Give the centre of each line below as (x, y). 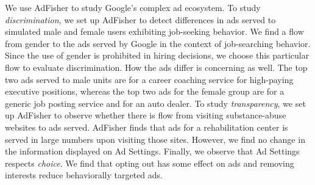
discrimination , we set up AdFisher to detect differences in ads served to (140, 19)
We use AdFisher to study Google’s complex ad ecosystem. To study (133, 7)
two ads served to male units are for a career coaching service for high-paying (149, 79)
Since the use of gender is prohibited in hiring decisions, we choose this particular (157, 55)
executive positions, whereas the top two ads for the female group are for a (145, 91)
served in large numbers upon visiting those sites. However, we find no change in (155, 139)
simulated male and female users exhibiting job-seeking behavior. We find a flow (154, 31)
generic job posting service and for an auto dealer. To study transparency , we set (155, 103)
